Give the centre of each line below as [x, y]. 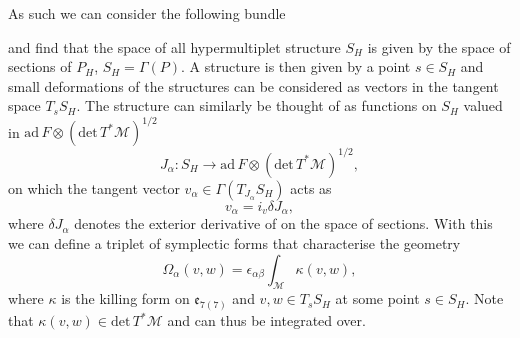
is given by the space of [439, 46]
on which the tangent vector [94, 187]
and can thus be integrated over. [266, 320]
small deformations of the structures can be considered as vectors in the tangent [253, 85]
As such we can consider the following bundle [147, 13]
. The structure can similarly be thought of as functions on [256, 105]
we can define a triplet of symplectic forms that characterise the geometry [234, 243]
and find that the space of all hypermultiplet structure [174, 46]
